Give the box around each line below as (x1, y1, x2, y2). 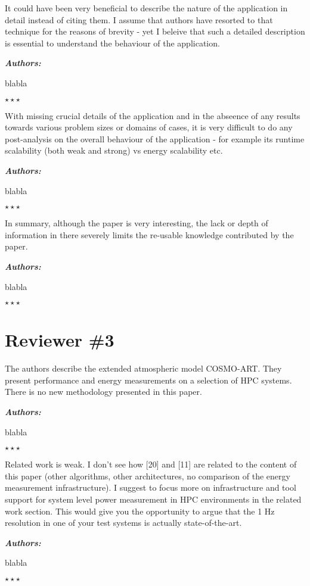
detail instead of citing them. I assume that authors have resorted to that (5, 13, 273, 26)
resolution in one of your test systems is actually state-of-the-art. (5, 516, 242, 529)
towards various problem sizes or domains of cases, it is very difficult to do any (5, 121, 293, 133)
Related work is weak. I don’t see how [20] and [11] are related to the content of (5, 458, 297, 470)
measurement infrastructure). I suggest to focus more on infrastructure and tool (5, 481, 296, 494)
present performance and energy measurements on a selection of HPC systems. (5, 373, 292, 386)
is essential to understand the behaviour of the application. (5, 36, 220, 49)
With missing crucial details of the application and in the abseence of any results (5, 109, 300, 121)
